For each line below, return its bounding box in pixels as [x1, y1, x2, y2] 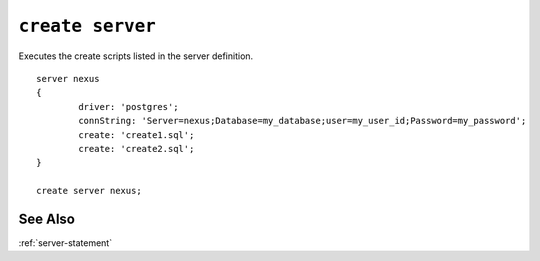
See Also [18, 210, 75, 227]
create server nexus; [36, 185, 142, 197]
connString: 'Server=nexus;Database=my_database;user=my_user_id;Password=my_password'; [78, 115, 527, 127]
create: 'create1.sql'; [78, 129, 195, 140]
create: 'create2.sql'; [78, 143, 195, 154]
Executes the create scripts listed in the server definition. [18, 50, 254, 62]
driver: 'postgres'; [78, 101, 179, 112]
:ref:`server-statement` [18, 236, 113, 249]
